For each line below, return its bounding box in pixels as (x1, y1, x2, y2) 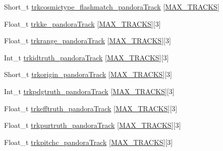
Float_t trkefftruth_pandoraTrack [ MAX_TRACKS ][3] (4, 103, 178, 113)
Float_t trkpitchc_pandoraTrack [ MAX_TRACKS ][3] (4, 136, 173, 147)
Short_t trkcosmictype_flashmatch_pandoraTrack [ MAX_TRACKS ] (4, 2, 219, 12)
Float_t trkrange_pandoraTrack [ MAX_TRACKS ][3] (4, 35, 171, 46)
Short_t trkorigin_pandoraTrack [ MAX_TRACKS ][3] (4, 69, 173, 80)
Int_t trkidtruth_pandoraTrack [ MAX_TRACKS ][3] (4, 52, 169, 62)
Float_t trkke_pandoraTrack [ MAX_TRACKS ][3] (4, 18, 161, 29)
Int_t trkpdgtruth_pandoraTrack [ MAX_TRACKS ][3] (4, 86, 175, 96)
